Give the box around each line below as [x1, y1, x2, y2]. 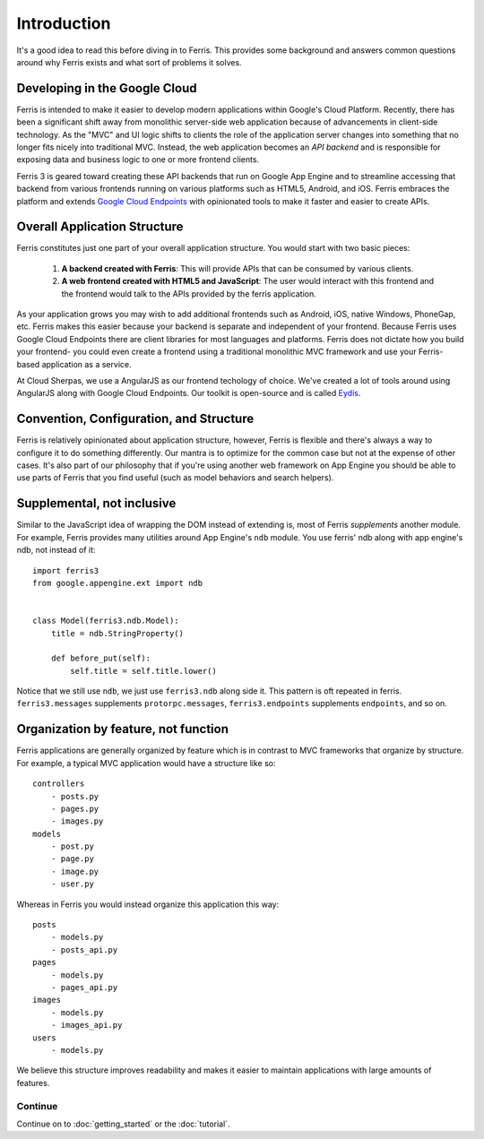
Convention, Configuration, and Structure [16, 411, 255, 427]
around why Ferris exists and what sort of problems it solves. [16, 56, 242, 67]
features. [16, 1077, 50, 1088]
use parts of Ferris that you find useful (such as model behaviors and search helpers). [16, 472, 334, 483]
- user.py [50, 879, 94, 889]
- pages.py [50, 803, 99, 814]
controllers [32, 779, 85, 789]
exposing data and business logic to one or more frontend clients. [16, 154, 260, 165]
